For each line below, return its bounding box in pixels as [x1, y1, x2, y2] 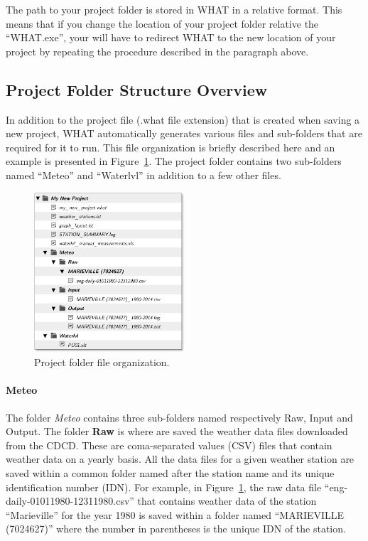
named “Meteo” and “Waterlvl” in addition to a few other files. [6, 167, 281, 182]
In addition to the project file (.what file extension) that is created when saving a [6, 112, 360, 127]
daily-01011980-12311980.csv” [6, 493, 134, 508]
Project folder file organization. [34, 355, 170, 370]
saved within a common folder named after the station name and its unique [6, 465, 335, 480]
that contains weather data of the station [137, 493, 317, 508]
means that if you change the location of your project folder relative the [6, 16, 319, 31]
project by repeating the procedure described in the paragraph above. [6, 43, 309, 58]
